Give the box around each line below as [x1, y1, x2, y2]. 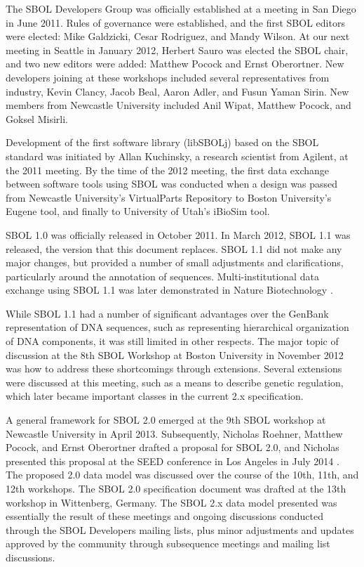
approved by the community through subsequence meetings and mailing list [6, 536, 330, 551]
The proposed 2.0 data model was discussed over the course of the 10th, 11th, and [6, 467, 359, 482]
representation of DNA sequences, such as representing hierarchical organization [6, 320, 349, 334]
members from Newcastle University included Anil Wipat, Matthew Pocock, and [6, 98, 351, 112]
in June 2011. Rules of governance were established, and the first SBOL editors [6, 15, 345, 30]
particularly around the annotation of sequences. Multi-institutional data [6, 268, 319, 283]
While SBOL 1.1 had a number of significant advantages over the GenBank [6, 306, 329, 320]
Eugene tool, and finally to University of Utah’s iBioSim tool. [6, 204, 270, 219]
